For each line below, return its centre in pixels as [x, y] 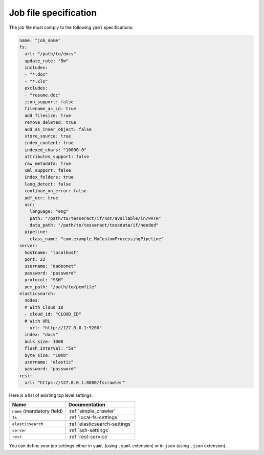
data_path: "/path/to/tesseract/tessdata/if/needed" [94, 225]
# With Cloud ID [44, 307]
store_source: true [48, 136]
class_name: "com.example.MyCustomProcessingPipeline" [97, 239]
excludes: [36, 88]
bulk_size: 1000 [44, 341]
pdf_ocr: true [42, 198]
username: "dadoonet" [51, 266]
